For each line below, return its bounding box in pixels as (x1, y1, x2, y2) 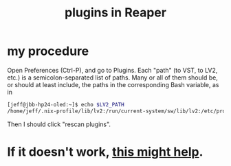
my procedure (7, 43, 89, 59)
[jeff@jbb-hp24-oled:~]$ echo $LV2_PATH (7, 101, 125, 108)
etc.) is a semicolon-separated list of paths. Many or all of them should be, (7, 73, 218, 82)
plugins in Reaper (64, 5, 167, 21)
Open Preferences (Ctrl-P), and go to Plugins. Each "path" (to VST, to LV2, (7, 66, 218, 74)
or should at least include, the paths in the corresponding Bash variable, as (7, 80, 219, 88)
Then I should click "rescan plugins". (7, 120, 111, 128)
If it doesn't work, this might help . (7, 144, 203, 159)
